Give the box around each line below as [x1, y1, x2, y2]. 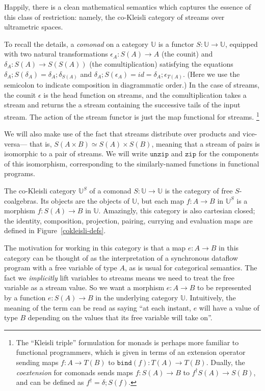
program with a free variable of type [4, 262, 117, 273]
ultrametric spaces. [4, 21, 63, 32]
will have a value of [199, 302, 259, 313]
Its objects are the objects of [40, 195, 130, 206]
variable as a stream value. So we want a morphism [4, 282, 165, 293]
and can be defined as [16, 377, 84, 387]
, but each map [137, 195, 184, 206]
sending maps [16, 356, 59, 367]
